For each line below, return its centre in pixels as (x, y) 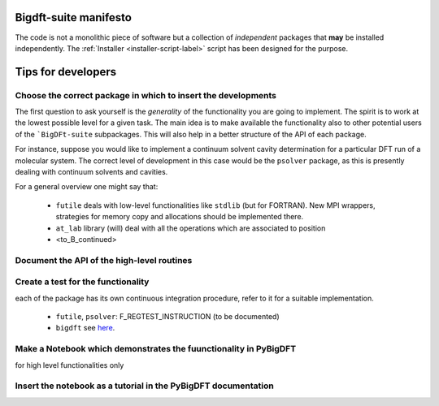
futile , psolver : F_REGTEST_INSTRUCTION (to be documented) (167, 317)
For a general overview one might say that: (87, 187)
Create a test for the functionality (82, 282)
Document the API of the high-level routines (104, 260)
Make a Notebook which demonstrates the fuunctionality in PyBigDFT (156, 349)
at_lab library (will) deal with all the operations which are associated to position (191, 228)
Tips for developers (66, 72)
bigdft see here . (85, 328)
